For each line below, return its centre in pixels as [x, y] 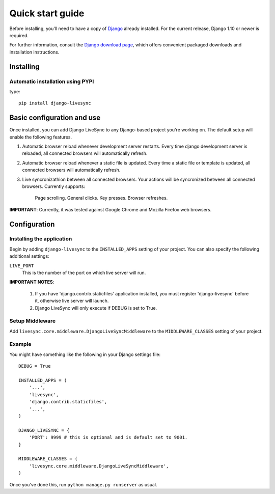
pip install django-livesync [55, 103]
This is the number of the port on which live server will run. [84, 273]
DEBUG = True [35, 366]
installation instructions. [34, 52]
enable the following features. [41, 137]
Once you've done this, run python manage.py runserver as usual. [83, 484]
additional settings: [29, 256]
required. [19, 35]
